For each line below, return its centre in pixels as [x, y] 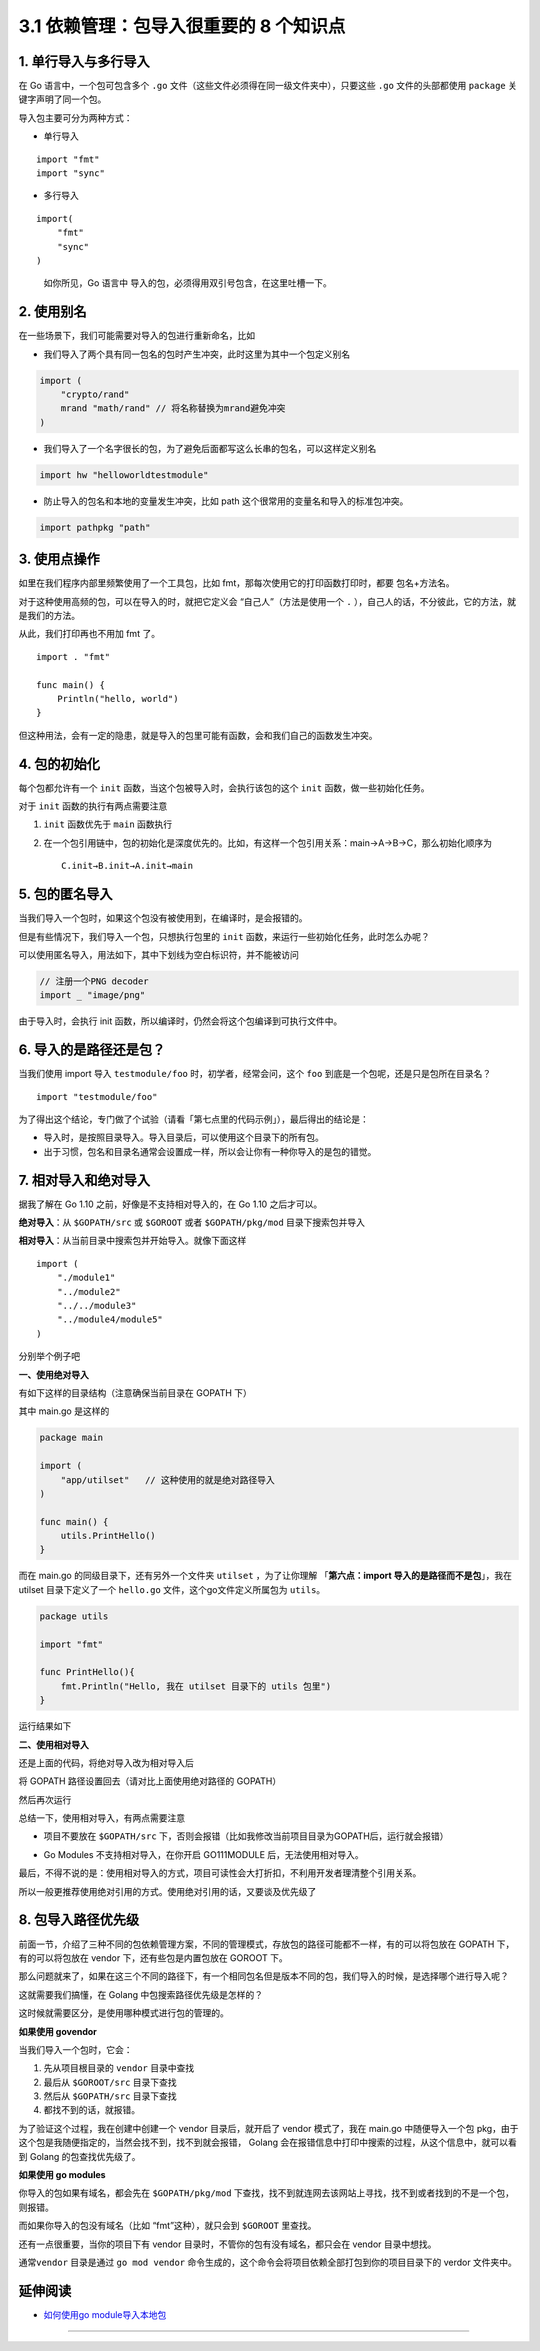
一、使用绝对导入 [53, 1374]
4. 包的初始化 [59, 763]
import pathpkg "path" [95, 527]
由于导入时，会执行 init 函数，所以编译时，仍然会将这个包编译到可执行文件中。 [180, 1021]
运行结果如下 [45, 1726]
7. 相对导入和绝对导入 [84, 1180]
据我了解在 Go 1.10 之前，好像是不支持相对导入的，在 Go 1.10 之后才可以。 [170, 1204]
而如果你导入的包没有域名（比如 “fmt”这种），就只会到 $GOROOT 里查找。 [167, 2226]
